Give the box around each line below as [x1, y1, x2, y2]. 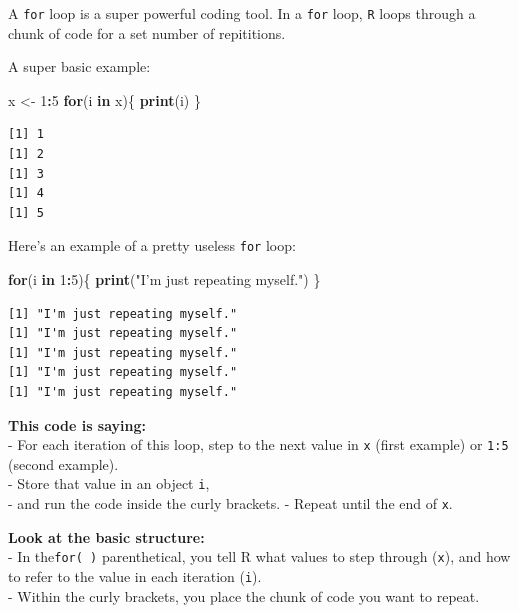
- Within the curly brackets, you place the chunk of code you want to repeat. [8, 585, 480, 606]
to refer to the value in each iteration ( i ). [8, 566, 262, 587]
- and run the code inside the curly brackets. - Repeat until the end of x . [8, 493, 453, 514]
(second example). [8, 453, 119, 474]
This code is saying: [8, 414, 147, 435]
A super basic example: [8, 56, 151, 77]
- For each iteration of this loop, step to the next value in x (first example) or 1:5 [8, 434, 509, 455]
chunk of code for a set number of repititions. [8, 22, 286, 43]
